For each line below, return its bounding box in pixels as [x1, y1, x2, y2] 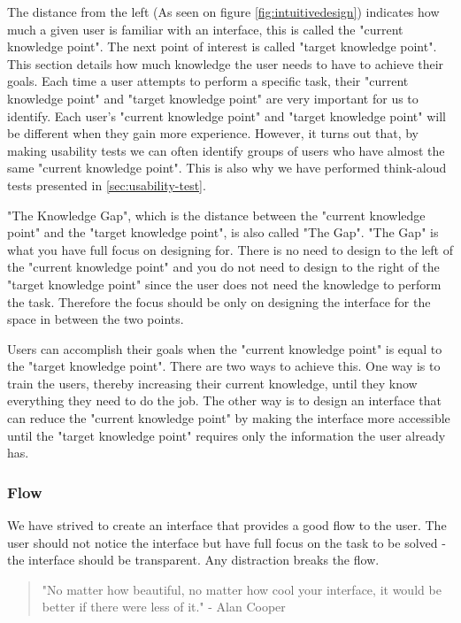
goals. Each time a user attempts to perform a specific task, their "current [7, 72, 409, 90]
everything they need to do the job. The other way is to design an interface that [7, 391, 442, 410]
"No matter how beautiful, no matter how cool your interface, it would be [42, 580, 442, 598]
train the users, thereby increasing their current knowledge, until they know [7, 373, 418, 392]
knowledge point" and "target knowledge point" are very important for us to [7, 88, 419, 107]
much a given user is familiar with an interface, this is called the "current [7, 19, 403, 38]
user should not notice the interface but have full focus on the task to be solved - [7, 533, 446, 551]
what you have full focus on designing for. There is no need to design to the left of [7, 240, 453, 258]
